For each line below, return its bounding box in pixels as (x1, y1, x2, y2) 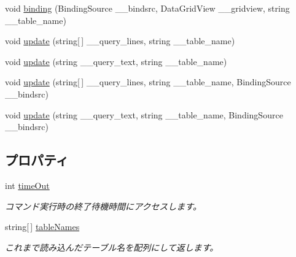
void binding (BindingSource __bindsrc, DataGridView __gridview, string (5, 2, 290, 14)
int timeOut (5, 178, 50, 191)
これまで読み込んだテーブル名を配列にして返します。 (5, 240, 219, 253)
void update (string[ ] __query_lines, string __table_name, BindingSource (5, 75, 291, 88)
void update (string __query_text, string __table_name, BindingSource (5, 108, 283, 121)
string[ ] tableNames (5, 220, 80, 233)
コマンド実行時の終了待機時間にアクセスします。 (5, 199, 201, 212)
